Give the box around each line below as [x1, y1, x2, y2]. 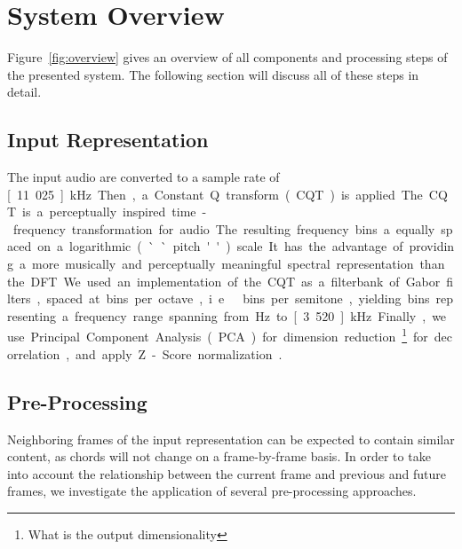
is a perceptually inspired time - [22, 202, 207, 221]
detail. [7, 82, 42, 101]
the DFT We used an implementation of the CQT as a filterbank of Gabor [7, 271, 441, 290]
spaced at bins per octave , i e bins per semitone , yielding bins [46, 289, 430, 308]
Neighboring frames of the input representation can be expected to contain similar [7, 429, 455, 448]
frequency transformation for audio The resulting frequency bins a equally [12, 219, 435, 238]
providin [409, 237, 455, 255]
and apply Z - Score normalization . [76, 344, 283, 363]
